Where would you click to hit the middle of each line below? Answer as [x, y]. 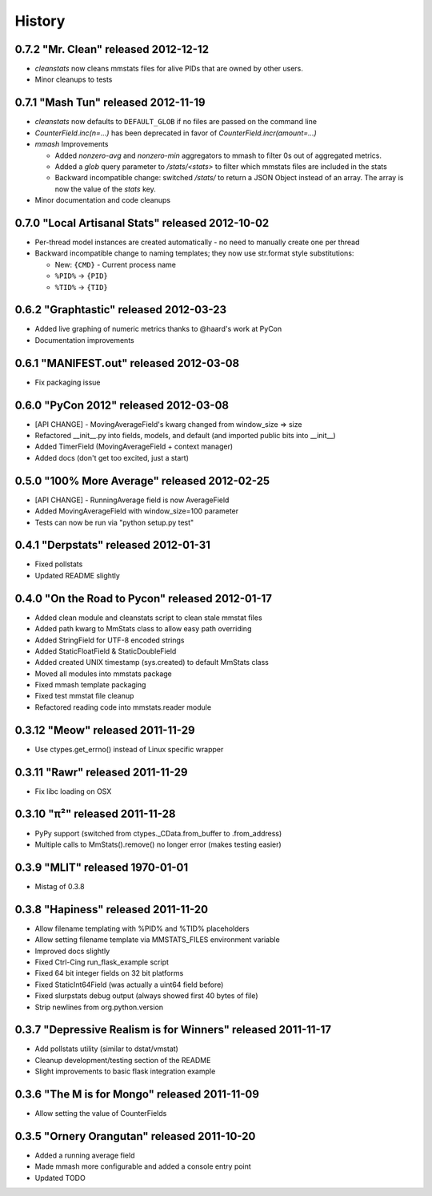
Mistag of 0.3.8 [60, 886]
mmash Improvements [72, 144]
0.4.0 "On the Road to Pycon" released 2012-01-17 [143, 598]
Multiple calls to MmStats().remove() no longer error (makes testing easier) [158, 844]
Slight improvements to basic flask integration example [125, 1071]
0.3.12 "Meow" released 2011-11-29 [105, 730]
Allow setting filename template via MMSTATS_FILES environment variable [157, 940]
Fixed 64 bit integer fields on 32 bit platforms [109, 973]
